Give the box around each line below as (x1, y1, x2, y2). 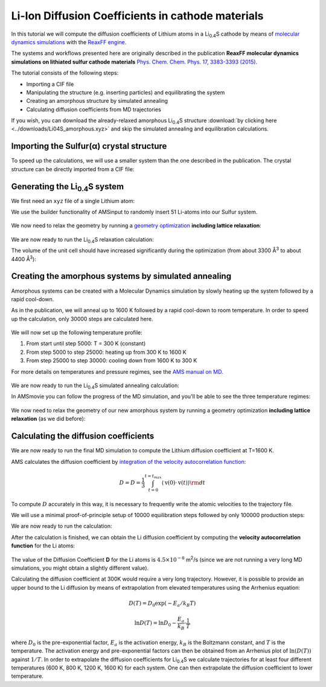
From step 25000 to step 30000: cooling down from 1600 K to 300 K (26, 357, 197, 364)
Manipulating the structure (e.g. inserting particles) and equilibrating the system (26, 88, 225, 96)
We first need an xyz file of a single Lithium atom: (11, 197, 135, 204)
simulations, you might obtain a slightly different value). (11, 564, 149, 571)
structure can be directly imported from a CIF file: (11, 165, 135, 172)
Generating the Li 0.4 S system (11, 181, 124, 193)
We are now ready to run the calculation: (11, 523, 112, 530)
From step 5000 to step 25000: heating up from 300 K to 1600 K (26, 348, 187, 356)
